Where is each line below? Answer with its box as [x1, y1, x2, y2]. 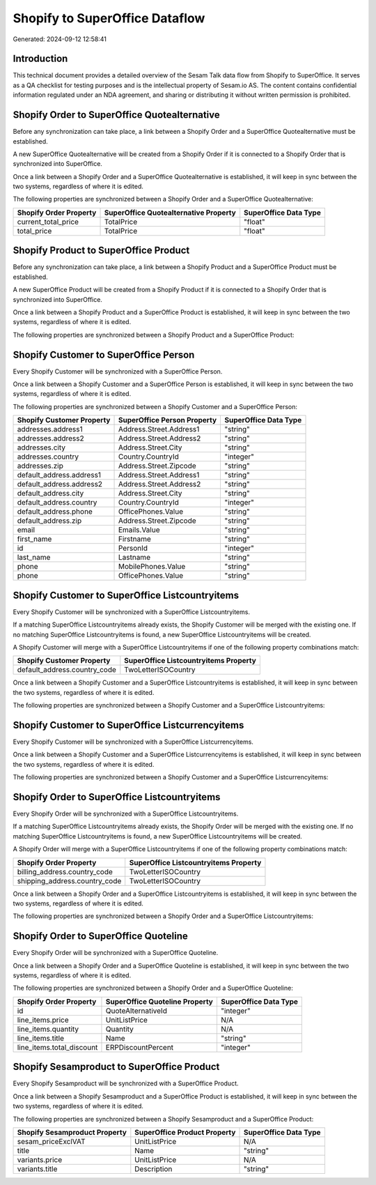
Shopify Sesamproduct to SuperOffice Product [13, 1061, 220, 1073]
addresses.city [17, 443, 66, 452]
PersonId [118, 544, 148, 553]
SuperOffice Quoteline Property [105, 997, 214, 1007]
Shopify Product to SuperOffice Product [13, 245, 190, 257]
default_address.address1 [17, 471, 101, 480]
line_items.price [17, 1015, 69, 1025]
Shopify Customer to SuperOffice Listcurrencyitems [13, 719, 244, 731]
